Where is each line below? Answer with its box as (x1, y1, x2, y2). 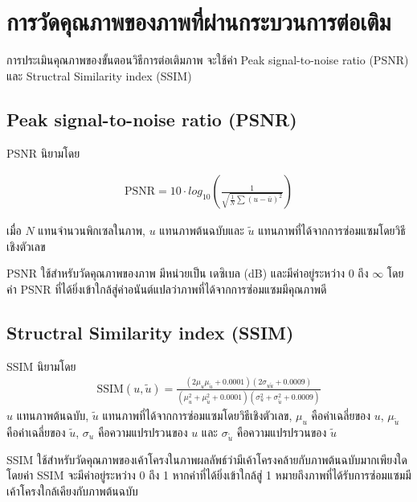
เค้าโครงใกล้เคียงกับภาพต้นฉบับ (6, 482, 138, 499)
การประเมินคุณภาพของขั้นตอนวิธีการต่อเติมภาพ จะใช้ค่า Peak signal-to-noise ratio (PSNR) (6, 51, 409, 68)
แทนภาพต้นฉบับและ (159, 222, 244, 239)
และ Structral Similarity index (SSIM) (6, 67, 192, 84)
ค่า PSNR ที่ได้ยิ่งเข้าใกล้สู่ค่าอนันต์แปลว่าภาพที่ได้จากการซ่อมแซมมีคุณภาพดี (6, 280, 327, 297)
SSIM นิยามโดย (6, 357, 76, 374)
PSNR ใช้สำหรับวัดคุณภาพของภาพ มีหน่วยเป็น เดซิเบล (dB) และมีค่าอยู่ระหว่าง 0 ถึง (6, 265, 369, 282)
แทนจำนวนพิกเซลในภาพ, (38, 222, 145, 239)
